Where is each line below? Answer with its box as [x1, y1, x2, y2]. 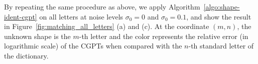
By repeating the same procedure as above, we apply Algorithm [4, 1, 200, 11]
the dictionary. [4, 50, 49, 60]
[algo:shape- [203, 1, 240, 11]
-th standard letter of [188, 40, 254, 51]
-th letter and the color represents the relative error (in [79, 30, 248, 41]
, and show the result [186, 11, 251, 21]
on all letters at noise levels [39, 11, 123, 21]
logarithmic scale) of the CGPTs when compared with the [4, 40, 182, 51]
